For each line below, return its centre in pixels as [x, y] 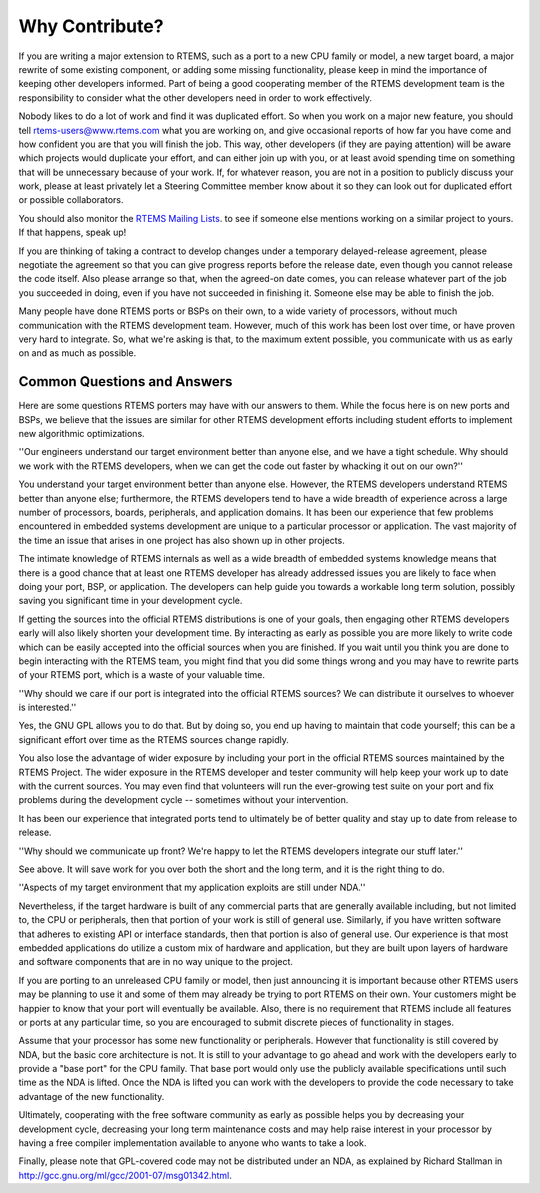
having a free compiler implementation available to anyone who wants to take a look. [192, 1143]
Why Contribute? [91, 26]
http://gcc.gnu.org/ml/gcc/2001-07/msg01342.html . [125, 1175]
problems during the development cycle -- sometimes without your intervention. [183, 800]
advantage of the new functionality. [91, 1096]
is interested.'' [47, 707]
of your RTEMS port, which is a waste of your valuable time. [141, 675]
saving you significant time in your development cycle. [130, 601]
